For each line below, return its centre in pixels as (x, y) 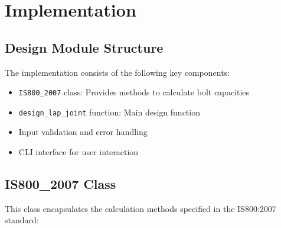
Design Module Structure (84, 47)
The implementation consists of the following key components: (117, 72)
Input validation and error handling (83, 132)
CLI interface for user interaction (79, 152)
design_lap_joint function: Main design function (109, 112)
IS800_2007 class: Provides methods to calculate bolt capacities (134, 92)
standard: (22, 220)
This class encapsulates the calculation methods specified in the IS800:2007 (140, 208)
